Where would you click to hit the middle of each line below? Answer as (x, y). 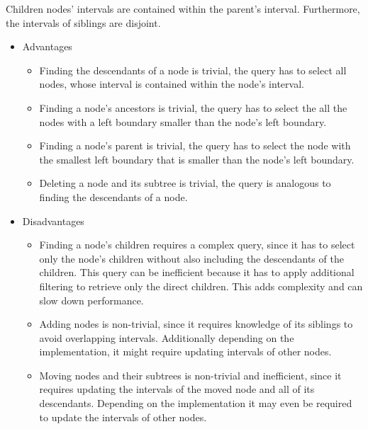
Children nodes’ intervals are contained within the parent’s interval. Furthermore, (183, 8)
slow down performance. (91, 300)
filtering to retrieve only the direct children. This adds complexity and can (201, 286)
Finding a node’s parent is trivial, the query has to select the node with (195, 145)
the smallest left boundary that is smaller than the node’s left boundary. (197, 159)
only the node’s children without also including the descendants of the (191, 258)
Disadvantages (53, 221)
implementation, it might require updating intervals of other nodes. (185, 351)
